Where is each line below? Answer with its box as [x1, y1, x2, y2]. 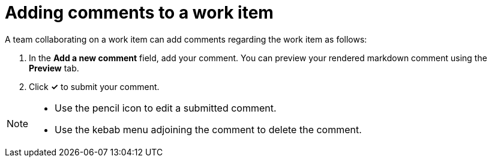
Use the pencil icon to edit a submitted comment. [55, 101, 277, 114]
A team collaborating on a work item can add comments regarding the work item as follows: [5, 34, 367, 44]
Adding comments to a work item [5, 2, 274, 23]
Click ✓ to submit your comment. [29, 81, 160, 92]
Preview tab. [29, 62, 79, 73]
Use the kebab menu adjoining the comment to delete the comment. [55, 123, 362, 136]
